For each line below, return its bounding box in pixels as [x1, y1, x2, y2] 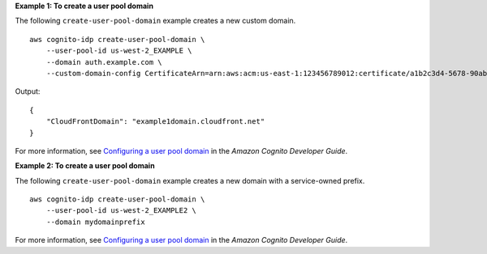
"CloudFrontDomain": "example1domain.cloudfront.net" [45, 117, 265, 126]
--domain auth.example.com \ [45, 57, 162, 66]
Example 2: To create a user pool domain [15, 161, 155, 171]
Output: [15, 87, 41, 96]
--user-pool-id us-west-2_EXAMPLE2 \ [45, 206, 196, 215]
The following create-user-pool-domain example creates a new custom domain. [15, 16, 296, 26]
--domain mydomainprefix [45, 217, 145, 226]
